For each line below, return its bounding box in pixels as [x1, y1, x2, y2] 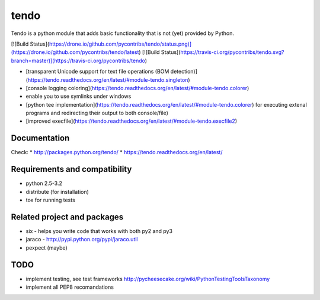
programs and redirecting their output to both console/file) [25, 110, 168, 117]
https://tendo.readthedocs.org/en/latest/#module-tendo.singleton [27, 76, 188, 83]
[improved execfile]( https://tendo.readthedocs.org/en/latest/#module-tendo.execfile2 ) [25, 117, 237, 125]
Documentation [11, 133, 70, 143]
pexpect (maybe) [25, 244, 68, 251]
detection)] [170, 68, 198, 75]
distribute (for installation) [25, 188, 89, 195]
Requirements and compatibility [11, 164, 132, 174]
